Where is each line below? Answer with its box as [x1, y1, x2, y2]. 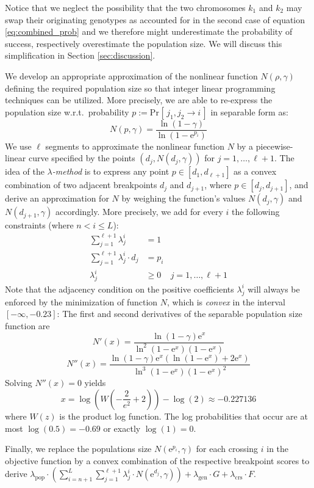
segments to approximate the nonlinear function [45, 139, 225, 152]
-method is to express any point [52, 165, 169, 178]
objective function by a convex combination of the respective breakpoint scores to [5, 454, 310, 467]
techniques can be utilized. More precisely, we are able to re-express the [5, 93, 273, 106]
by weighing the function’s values [121, 192, 246, 205]
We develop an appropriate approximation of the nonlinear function [5, 69, 258, 82]
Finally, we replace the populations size [5, 442, 152, 455]
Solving [5, 376, 32, 389]
